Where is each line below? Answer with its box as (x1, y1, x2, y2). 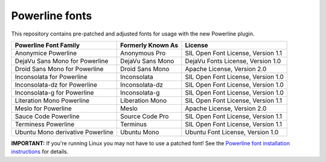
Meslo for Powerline (14, 104, 72, 113)
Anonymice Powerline (14, 49, 77, 57)
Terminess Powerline (14, 120, 75, 128)
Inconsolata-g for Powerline (14, 88, 94, 96)
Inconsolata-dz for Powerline (14, 80, 98, 89)
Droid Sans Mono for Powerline (14, 64, 104, 73)
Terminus (120, 120, 147, 128)
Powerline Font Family (14, 41, 80, 49)
